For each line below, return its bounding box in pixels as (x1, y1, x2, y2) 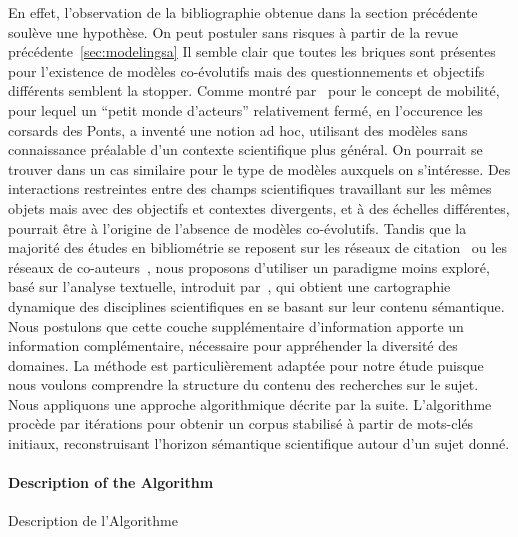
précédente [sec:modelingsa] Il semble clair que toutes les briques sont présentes (8, 41, 496, 62)
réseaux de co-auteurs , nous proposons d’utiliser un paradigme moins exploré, (8, 256, 490, 277)
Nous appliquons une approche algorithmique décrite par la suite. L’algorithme (8, 393, 492, 414)
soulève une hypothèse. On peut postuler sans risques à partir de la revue (8, 21, 458, 42)
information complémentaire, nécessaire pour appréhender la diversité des (8, 335, 458, 356)
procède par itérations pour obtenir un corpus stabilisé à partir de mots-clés (8, 413, 474, 434)
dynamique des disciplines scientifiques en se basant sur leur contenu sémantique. (8, 295, 505, 316)
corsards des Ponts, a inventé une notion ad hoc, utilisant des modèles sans (8, 119, 468, 140)
